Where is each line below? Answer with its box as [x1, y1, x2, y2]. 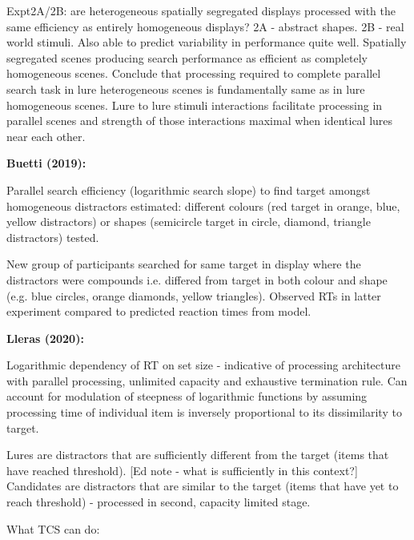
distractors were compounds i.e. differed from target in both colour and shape [6, 271, 388, 288]
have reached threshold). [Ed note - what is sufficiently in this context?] [6, 461, 358, 478]
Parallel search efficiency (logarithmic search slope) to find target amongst [6, 181, 371, 198]
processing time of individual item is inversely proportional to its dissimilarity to [6, 404, 402, 421]
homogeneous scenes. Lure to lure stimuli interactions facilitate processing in [6, 96, 383, 113]
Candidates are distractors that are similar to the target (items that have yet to [6, 478, 399, 494]
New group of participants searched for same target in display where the [6, 256, 361, 272]
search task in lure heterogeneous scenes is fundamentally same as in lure [6, 80, 365, 97]
